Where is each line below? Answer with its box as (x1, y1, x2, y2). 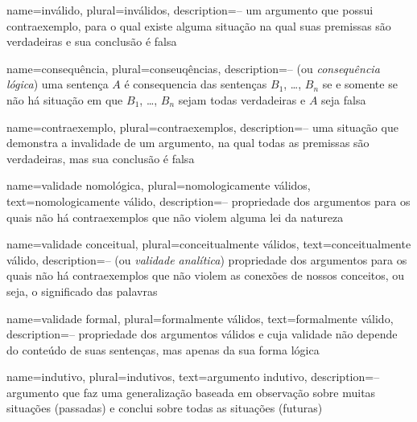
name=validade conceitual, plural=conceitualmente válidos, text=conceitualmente (6, 236, 411, 252)
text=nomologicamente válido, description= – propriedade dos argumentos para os (6, 192, 411, 209)
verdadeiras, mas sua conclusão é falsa (6, 150, 195, 166)
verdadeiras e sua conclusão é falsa (6, 33, 177, 50)
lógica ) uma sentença (6, 76, 109, 92)
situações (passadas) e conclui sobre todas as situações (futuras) (6, 399, 323, 416)
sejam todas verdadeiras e (178, 91, 306, 108)
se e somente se (322, 76, 398, 92)
